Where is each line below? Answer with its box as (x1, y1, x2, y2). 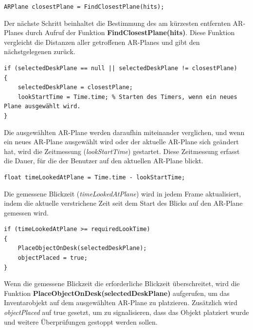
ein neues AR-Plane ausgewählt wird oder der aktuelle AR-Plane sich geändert (4, 136, 239, 147)
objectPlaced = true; (18, 254, 88, 262)
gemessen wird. (4, 207, 49, 217)
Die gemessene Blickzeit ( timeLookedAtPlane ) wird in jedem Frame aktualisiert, (4, 188, 241, 198)
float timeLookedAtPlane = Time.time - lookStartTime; (4, 174, 185, 181)
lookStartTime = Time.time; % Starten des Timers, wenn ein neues (18, 93, 237, 100)
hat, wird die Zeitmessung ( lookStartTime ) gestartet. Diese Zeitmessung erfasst (4, 146, 240, 156)
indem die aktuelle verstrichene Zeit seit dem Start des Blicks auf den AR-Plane (4, 198, 243, 208)
